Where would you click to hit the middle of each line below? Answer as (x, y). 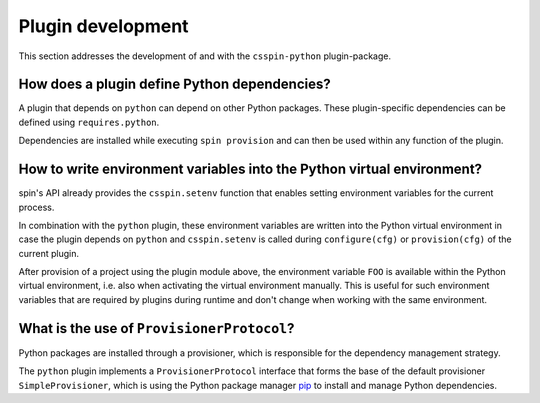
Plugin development (103, 26)
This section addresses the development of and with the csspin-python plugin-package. (205, 56)
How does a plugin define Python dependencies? (174, 84)
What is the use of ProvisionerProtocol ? (156, 328)
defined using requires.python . (89, 122)
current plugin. (49, 253)
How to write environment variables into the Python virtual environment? (250, 169)
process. (36, 207)
